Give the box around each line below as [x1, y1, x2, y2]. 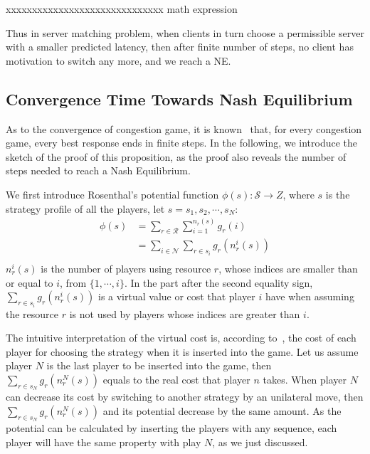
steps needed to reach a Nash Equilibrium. [6, 163, 191, 178]
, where [282, 186, 314, 201]
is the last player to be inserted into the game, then [46, 358, 272, 373]
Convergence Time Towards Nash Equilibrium [6, 88, 353, 110]
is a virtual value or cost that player [97, 289, 255, 304]
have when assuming [265, 289, 354, 304]
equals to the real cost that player [102, 371, 250, 386]
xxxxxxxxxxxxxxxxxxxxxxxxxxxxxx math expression [6, 1, 238, 16]
